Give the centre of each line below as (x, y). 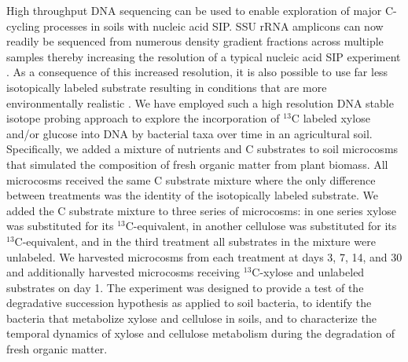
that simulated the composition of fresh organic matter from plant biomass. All (197, 164)
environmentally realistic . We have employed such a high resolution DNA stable (200, 102)
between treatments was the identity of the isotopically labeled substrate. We (192, 195)
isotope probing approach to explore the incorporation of (143, 118)
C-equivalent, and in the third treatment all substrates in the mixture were (195, 241)
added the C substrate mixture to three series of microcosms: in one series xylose (201, 210)
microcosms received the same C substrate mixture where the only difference (191, 179)
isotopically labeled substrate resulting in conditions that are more (167, 87)
